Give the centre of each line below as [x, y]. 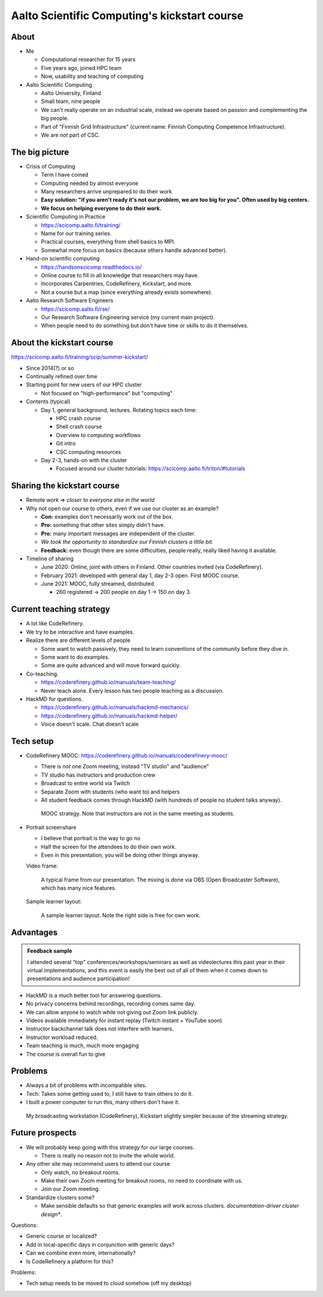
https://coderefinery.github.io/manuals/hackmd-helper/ [109, 716]
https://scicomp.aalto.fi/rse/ [75, 309]
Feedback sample [50, 951]
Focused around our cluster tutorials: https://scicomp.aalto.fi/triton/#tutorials [150, 469]
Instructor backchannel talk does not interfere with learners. [100, 1029]
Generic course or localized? [61, 1236]
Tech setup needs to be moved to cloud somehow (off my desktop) [109, 1283]
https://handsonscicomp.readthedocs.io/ [91, 267]
